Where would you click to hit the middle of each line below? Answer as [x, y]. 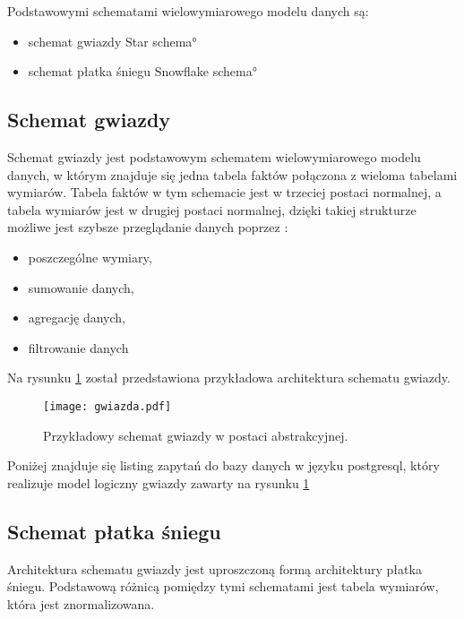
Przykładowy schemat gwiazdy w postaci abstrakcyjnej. [196, 435]
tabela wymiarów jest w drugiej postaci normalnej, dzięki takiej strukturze [212, 209]
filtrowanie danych [78, 347]
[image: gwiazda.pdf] [107, 406]
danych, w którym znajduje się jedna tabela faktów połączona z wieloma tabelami [232, 174]
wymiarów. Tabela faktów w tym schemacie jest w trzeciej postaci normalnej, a [224, 192]
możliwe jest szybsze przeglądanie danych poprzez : [148, 227]
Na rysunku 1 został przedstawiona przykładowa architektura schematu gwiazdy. [229, 378]
